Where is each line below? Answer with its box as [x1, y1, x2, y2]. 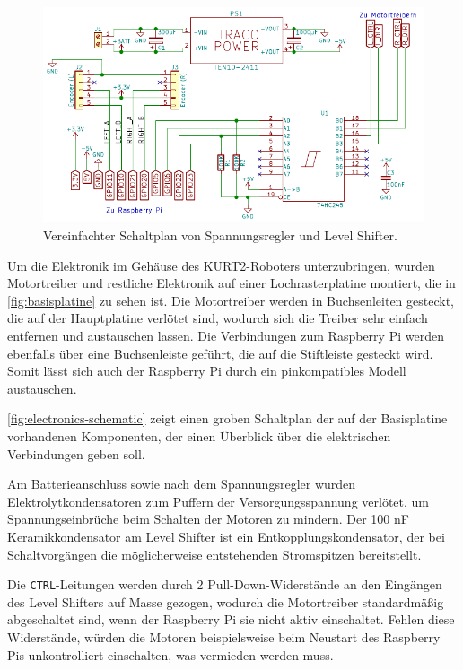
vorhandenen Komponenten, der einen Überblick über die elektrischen [7, 427, 391, 446]
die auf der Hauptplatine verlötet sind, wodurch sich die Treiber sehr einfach [7, 309, 428, 327]
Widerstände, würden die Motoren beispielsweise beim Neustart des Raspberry [7, 628, 441, 647]
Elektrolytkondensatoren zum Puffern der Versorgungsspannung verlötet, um [7, 492, 430, 510]
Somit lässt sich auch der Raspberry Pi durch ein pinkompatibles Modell [7, 361, 406, 380]
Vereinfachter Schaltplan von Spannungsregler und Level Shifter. [43, 226, 397, 245]
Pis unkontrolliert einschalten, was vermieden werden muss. [7, 645, 334, 664]
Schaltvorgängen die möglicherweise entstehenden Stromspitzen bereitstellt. [7, 544, 422, 563]
